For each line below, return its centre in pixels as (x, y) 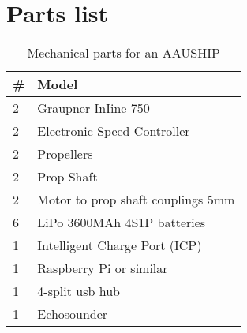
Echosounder (73, 314)
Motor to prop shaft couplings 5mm (136, 200)
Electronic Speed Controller (114, 131)
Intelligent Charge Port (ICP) (120, 245)
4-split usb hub (79, 291)
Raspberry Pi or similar (103, 268)
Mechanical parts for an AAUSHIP (123, 53)
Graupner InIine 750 (94, 108)
